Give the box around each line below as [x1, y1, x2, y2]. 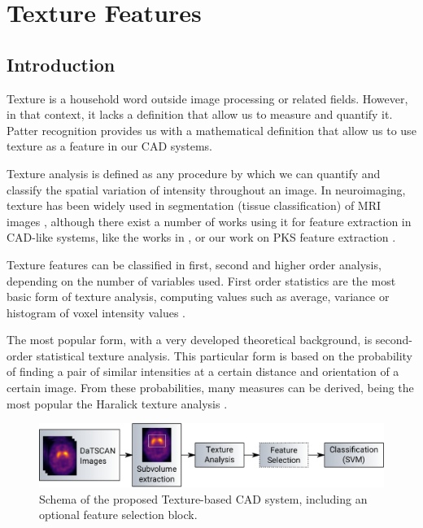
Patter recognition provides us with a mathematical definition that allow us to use [7, 121, 416, 138]
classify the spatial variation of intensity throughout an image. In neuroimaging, [7, 181, 406, 198]
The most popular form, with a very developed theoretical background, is [7, 331, 373, 348]
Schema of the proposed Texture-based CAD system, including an [39, 490, 368, 507]
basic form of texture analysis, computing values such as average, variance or [7, 288, 390, 305]
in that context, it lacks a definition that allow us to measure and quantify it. [7, 106, 393, 123]
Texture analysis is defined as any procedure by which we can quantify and [7, 164, 381, 181]
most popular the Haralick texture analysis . [7, 395, 228, 412]
